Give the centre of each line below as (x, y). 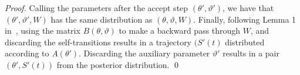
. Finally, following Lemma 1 (245, 19)
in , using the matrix (43, 31)
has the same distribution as (102, 19)
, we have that (248, 8)
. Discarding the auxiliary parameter (144, 53)
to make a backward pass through (180, 31)
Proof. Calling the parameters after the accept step (97, 8)
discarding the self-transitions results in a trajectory (98, 42)
